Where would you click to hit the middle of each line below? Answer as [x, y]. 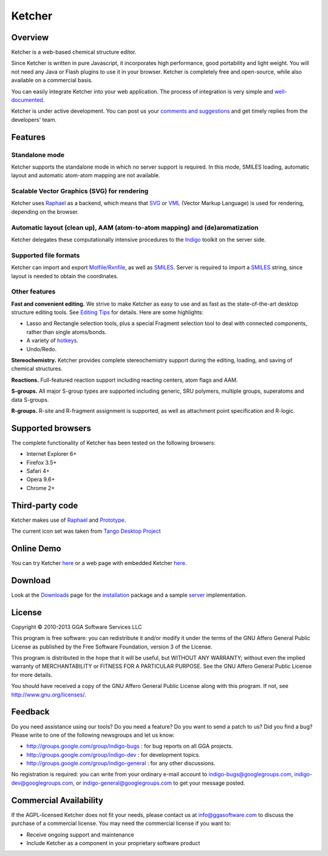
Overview [30, 37]
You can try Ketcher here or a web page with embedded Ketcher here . [99, 563]
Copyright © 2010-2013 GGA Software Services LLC [77, 626]
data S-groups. [30, 399]
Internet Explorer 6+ [52, 454]
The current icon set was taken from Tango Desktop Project [86, 531]
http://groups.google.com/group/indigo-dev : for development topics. [113, 754]
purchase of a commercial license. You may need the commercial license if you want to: [121, 823]
